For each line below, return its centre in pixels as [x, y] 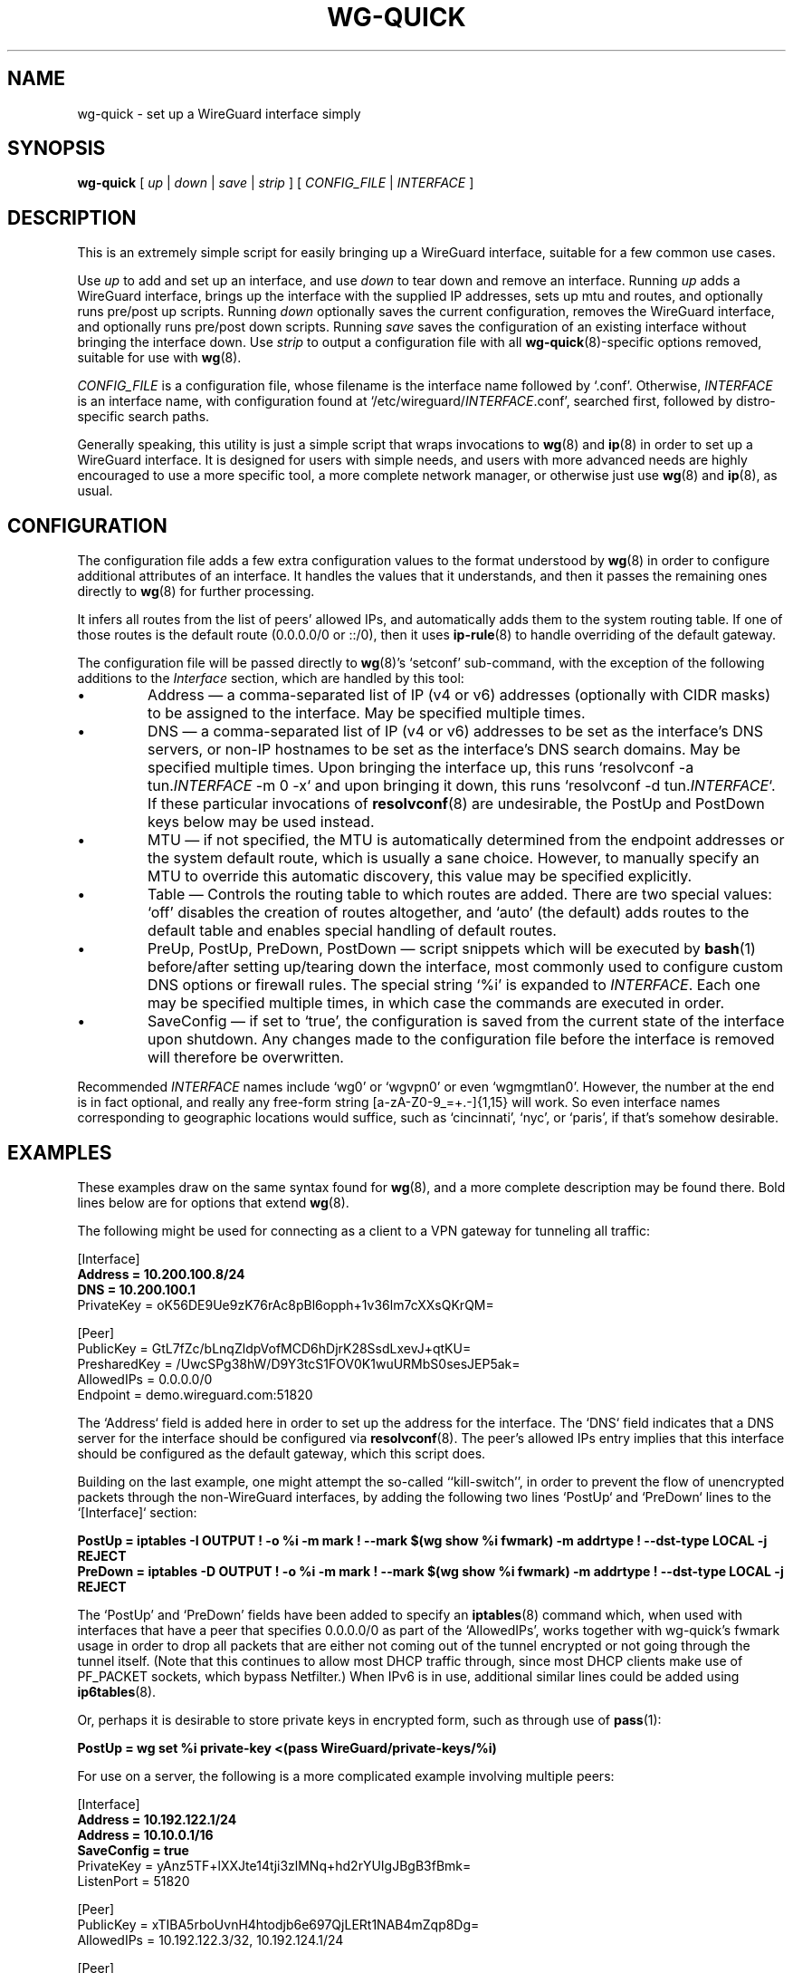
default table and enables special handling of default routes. [352, 931]
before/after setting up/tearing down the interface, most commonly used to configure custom [465, 967]
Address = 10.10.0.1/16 [145, 1834]
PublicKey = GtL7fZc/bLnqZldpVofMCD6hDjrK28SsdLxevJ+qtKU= [274, 1348]
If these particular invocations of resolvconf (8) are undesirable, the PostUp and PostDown [456, 804]
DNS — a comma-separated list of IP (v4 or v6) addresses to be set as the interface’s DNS [456, 731]
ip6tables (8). [117, 1691]
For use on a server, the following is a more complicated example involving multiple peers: [346, 1776]
